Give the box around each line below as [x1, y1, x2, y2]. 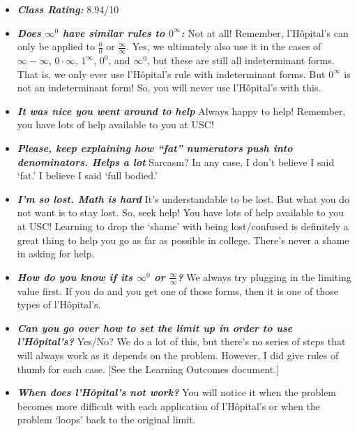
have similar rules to [63, 25, 165, 40]
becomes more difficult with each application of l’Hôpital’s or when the [17, 398, 321, 413]
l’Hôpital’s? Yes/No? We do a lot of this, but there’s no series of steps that [17, 334, 346, 349]
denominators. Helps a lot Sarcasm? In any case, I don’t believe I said [17, 154, 335, 169]
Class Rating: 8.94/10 [17, 2, 119, 16]
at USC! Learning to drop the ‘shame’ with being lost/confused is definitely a [17, 218, 349, 233]
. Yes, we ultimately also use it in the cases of [126, 39, 321, 54]
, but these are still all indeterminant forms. [146, 53, 335, 68]
